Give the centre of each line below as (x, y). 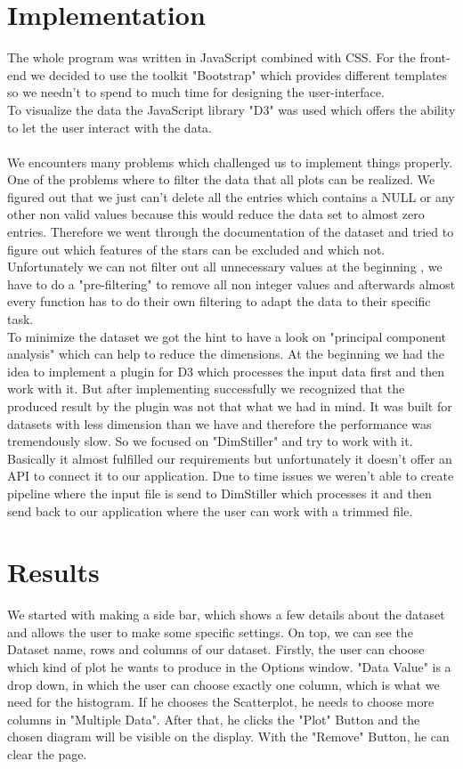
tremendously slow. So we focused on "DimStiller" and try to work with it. (210, 441)
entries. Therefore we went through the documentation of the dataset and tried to (231, 232)
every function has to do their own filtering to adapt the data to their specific (219, 301)
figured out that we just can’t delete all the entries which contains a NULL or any (231, 196)
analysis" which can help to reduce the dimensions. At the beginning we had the (226, 354)
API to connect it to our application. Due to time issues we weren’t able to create (231, 476)
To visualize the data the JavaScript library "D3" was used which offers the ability (231, 109)
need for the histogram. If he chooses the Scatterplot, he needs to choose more (221, 702)
